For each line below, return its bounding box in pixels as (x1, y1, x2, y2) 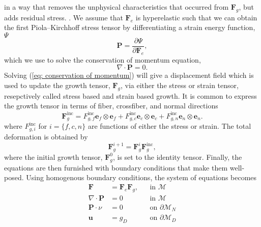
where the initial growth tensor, (4, 151, 103, 162)
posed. (4, 172, 24, 183)
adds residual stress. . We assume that (4, 12, 123, 22)
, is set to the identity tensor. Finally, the (112, 151, 242, 162)
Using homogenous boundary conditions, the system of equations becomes (26, 172, 257, 183)
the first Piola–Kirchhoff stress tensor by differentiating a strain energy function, (4, 22, 255, 33)
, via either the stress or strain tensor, (120, 80, 239, 91)
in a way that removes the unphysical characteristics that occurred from (4, 2, 229, 12)
